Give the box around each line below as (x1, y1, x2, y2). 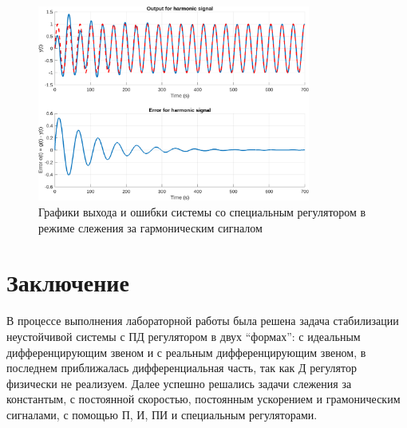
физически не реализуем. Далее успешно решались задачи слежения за (6, 374, 352, 391)
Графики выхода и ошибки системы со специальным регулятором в (38, 204, 366, 220)
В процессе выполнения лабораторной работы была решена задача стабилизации (6, 312, 399, 329)
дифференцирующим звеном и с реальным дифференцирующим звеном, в (6, 343, 366, 360)
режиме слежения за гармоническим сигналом (38, 219, 263, 236)
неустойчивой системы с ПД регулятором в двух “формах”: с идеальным (6, 327, 361, 344)
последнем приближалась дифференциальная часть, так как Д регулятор (6, 359, 357, 376)
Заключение (6, 266, 129, 299)
